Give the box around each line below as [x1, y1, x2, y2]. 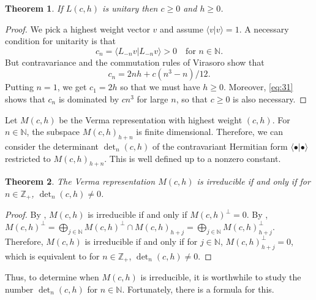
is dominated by [58, 92, 119, 105]
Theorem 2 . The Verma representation [5, 175, 156, 188]
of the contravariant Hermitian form [152, 139, 288, 152]
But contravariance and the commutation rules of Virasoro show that [5, 55, 265, 68]
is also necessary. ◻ [233, 92, 307, 105]
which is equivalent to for [5, 249, 100, 262]
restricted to [5, 152, 51, 164]
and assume [159, 22, 203, 35]
